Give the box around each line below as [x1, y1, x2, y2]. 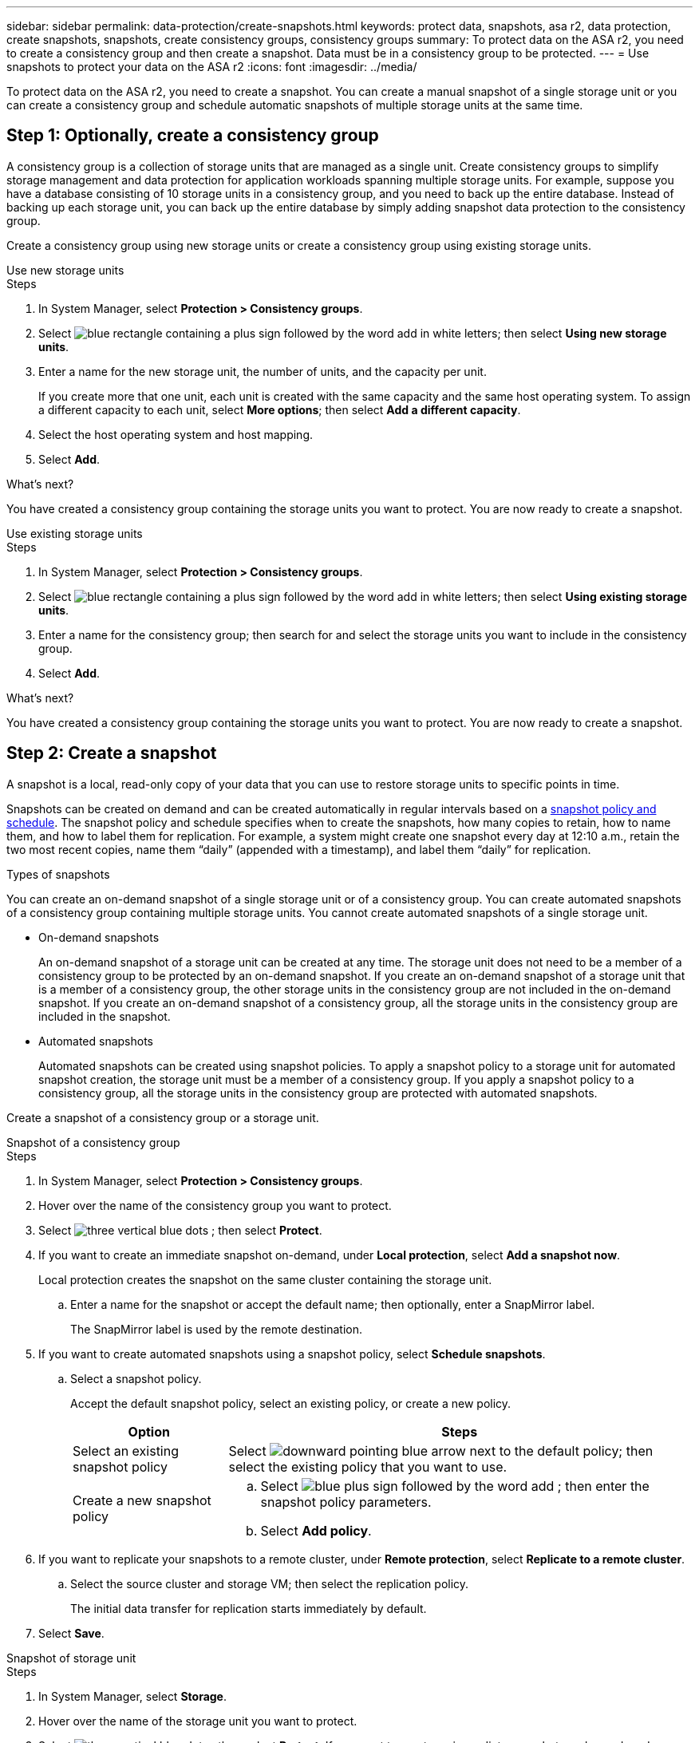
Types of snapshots [6, 867, 110, 881]
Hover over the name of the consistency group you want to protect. [38, 1198, 392, 1212]
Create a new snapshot [73, 1492, 211, 1508]
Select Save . [38, 1626, 105, 1640]
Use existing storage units [6, 526, 143, 540]
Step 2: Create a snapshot [6, 743, 217, 764]
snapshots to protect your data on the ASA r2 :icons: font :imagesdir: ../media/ [6, 60, 417, 73]
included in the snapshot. [38, 1009, 171, 1023]
